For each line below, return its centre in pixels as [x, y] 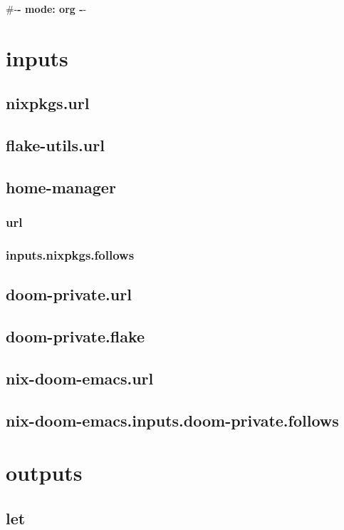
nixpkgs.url [48, 103]
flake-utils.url [55, 145]
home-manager [61, 187]
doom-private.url [69, 294]
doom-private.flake [75, 336]
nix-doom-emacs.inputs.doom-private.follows [172, 420]
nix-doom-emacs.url [80, 378]
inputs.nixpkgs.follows [70, 255]
